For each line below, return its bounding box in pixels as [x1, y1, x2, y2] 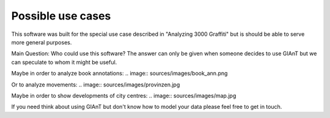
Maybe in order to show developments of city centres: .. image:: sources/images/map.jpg [11, 92, 237, 99]
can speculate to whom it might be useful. [11, 58, 117, 66]
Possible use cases [11, 9, 111, 23]
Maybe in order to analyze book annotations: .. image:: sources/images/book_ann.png [11, 70, 228, 77]
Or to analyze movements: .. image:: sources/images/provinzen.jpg [11, 81, 180, 88]
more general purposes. [11, 38, 72, 46]
